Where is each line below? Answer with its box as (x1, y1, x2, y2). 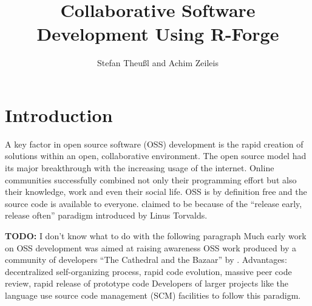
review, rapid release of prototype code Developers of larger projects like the (5, 277, 288, 290)
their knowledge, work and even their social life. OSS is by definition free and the (5, 185, 307, 198)
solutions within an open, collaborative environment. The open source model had (5, 149, 307, 162)
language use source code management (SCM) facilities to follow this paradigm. (5, 288, 301, 301)
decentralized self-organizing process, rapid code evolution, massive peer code (5, 265, 292, 277)
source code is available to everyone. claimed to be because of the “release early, (5, 197, 302, 209)
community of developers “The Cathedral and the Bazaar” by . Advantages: (5, 253, 287, 266)
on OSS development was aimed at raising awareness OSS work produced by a (5, 241, 296, 254)
